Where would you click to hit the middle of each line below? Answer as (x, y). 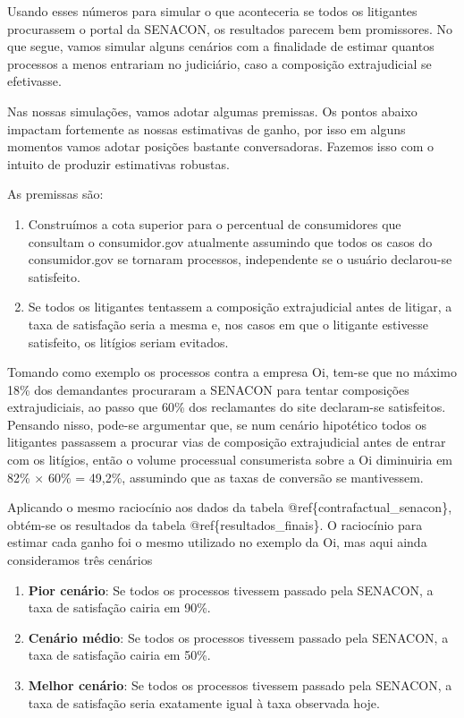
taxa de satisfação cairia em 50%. (119, 655)
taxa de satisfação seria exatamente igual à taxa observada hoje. (204, 702)
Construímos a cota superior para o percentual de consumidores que (215, 223)
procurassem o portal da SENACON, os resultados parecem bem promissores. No (230, 28)
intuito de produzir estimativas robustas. (118, 163)
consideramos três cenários (80, 560)
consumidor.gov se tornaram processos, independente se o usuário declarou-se (240, 259)
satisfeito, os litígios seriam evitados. (128, 342)
